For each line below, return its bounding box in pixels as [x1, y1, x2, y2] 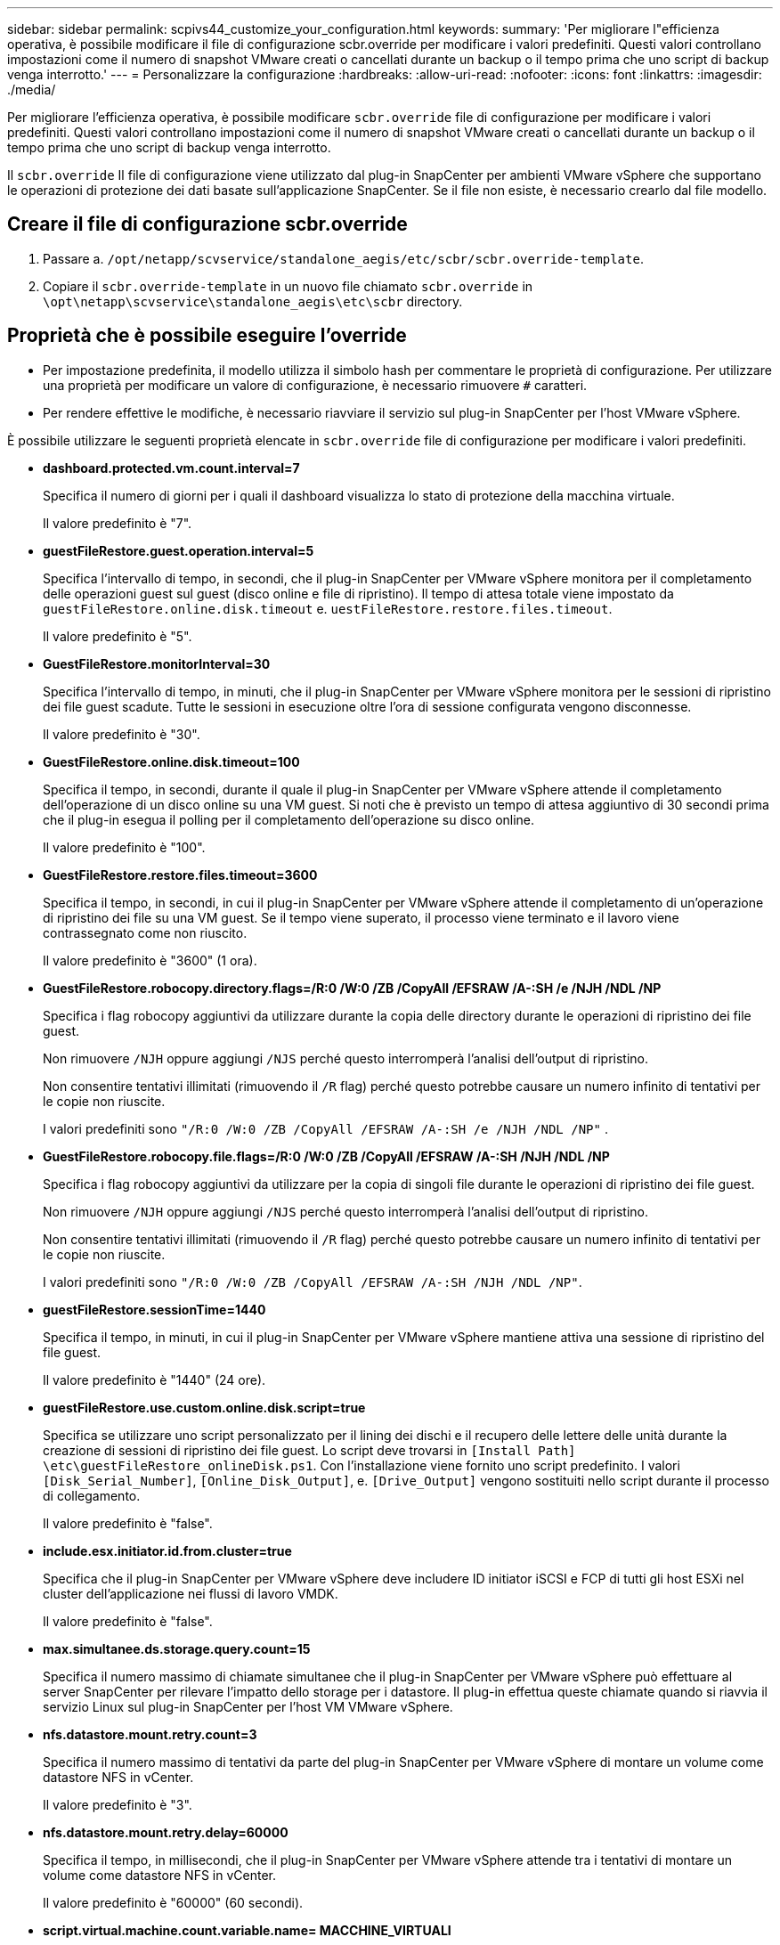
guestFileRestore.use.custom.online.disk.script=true [43, 1399, 366, 1415]
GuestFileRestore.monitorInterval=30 [43, 655, 271, 671]
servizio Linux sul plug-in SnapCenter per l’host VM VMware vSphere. [43, 1698, 453, 1714]
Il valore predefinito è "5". [43, 628, 192, 644]
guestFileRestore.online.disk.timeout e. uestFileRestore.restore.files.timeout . [43, 600, 613, 616]
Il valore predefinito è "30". [43, 726, 200, 742]
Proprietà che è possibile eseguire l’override [7, 324, 407, 347]
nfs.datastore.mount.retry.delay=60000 [43, 1824, 288, 1840]
